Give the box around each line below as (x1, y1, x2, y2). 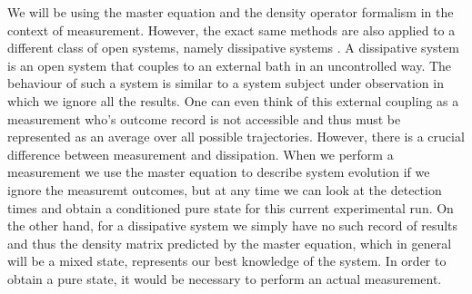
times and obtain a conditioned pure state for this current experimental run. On (7, 198, 454, 217)
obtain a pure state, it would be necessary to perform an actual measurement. (7, 269, 442, 288)
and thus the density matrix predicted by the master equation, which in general (7, 233, 452, 252)
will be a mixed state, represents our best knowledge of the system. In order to (7, 251, 447, 270)
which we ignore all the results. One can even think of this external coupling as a (7, 91, 459, 110)
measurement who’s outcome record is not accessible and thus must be (7, 109, 401, 128)
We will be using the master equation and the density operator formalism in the (7, 3, 454, 21)
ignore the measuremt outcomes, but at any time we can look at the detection (7, 180, 442, 199)
